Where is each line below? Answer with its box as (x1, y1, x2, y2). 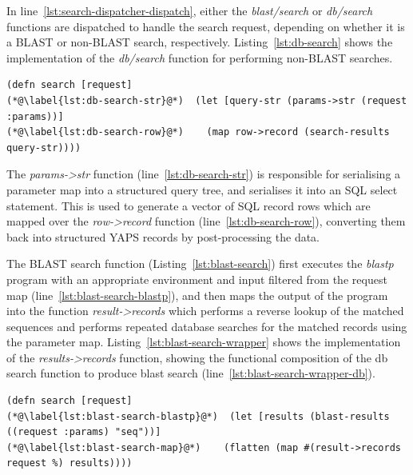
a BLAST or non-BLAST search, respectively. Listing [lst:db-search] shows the (6, 34, 393, 50)
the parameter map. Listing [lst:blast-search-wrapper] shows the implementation (6, 333, 401, 350)
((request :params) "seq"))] (6, 426, 161, 438)
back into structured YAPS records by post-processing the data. (6, 228, 320, 245)
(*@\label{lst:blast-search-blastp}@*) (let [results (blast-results (6, 410, 390, 422)
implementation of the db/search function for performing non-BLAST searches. (6, 49, 393, 66)
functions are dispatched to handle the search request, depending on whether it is (6, 18, 405, 34)
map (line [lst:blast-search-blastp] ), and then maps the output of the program (6, 286, 388, 303)
